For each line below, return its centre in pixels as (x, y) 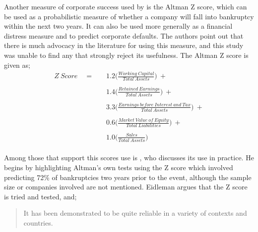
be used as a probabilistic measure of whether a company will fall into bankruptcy (129, 16)
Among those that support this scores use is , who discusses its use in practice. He (129, 158)
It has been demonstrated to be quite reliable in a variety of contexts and (135, 213)
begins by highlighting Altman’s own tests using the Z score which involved (119, 167)
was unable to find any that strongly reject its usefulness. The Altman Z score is (126, 55)
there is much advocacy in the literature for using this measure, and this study (124, 45)
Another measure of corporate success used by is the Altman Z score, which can (126, 6)
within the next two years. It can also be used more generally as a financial (118, 26)
